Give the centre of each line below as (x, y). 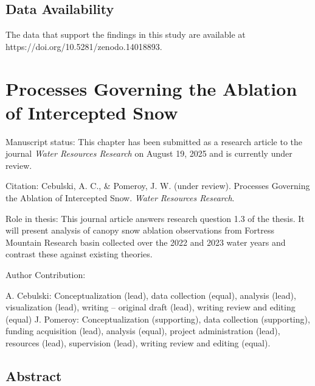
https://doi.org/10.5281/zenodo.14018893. (84, 46)
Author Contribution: (46, 275)
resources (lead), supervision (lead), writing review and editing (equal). (138, 343)
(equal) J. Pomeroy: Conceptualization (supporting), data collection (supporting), (158, 319)
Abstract (34, 376)
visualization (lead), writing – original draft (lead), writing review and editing (151, 307)
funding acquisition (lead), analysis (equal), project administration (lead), (143, 331)
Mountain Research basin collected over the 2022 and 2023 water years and (146, 242)
